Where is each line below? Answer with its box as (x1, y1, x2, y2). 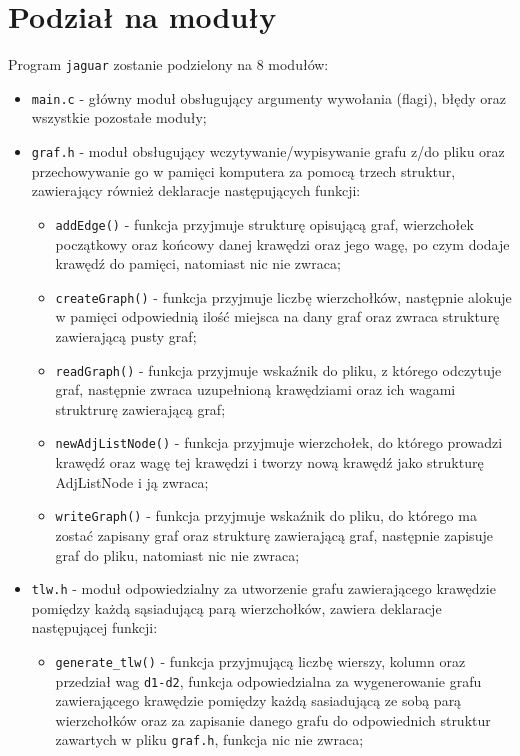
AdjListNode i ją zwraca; (55, 471, 209, 492)
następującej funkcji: (31, 617, 158, 638)
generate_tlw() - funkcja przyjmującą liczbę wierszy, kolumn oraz (55, 650, 466, 671)
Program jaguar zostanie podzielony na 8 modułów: (8, 54, 329, 75)
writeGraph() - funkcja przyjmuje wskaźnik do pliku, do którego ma (55, 505, 477, 526)
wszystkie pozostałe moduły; (31, 107, 207, 128)
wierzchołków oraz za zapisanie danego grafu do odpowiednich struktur (55, 709, 491, 730)
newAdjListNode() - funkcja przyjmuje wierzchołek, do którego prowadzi (55, 432, 503, 453)
